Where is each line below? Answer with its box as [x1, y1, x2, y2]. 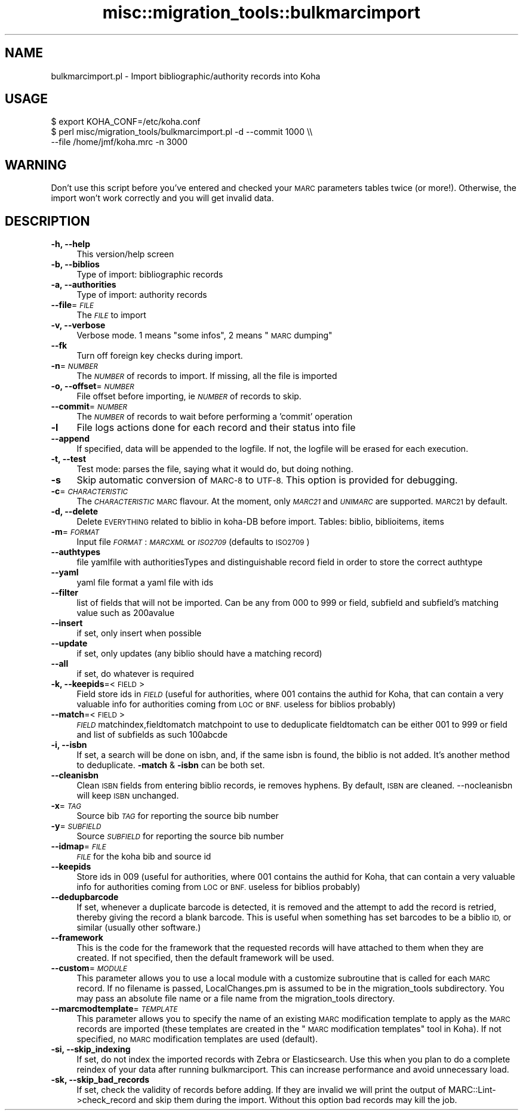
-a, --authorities [51, 279, 116, 290]
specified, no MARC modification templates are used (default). [76, 1034, 318, 1045]
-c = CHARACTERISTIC [51, 486, 128, 497]
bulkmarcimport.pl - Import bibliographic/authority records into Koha [51, 70, 321, 81]
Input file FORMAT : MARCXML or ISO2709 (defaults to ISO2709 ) [76, 537, 310, 547]
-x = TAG [51, 800, 81, 811]
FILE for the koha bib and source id [76, 851, 211, 862]
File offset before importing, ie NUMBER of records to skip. [76, 391, 302, 402]
